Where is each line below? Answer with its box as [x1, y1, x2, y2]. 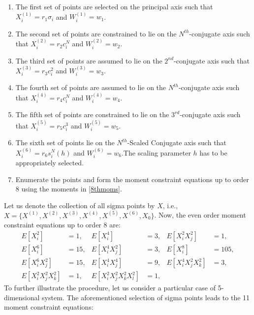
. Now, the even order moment [154, 210, 246, 220]
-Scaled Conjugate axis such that [127, 137, 226, 148]
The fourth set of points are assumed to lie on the [15, 82, 166, 93]
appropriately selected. [15, 157, 84, 167]
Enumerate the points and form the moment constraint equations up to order [15, 174, 249, 184]
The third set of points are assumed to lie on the [15, 55, 162, 65]
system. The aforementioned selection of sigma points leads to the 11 [42, 292, 250, 302]
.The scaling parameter [121, 147, 191, 157]
